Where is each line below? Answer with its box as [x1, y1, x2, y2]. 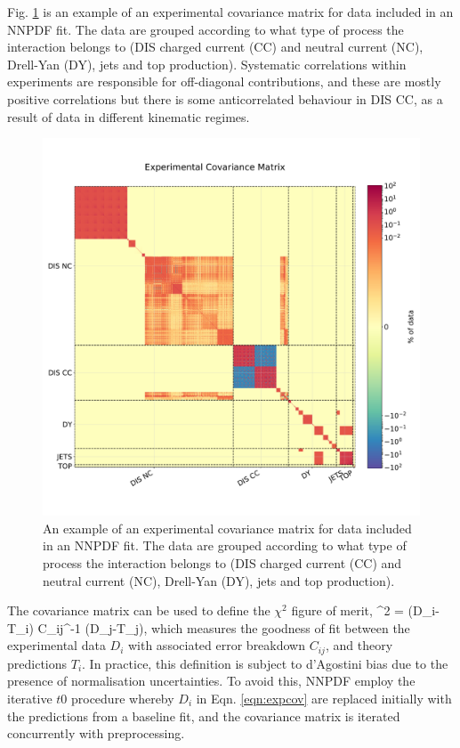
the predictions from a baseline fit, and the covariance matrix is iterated [7, 706, 400, 725]
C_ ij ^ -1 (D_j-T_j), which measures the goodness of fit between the [37, 618, 410, 637]
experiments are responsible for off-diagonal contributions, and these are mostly [7, 72, 441, 91]
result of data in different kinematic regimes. [7, 107, 250, 126]
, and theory [325, 636, 393, 654]
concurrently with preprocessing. [7, 724, 185, 743]
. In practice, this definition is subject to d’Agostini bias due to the [82, 654, 448, 672]
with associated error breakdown [127, 636, 306, 654]
